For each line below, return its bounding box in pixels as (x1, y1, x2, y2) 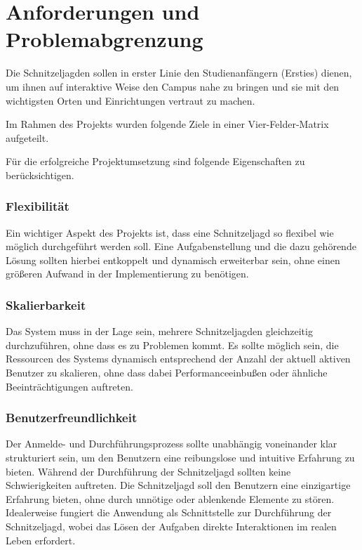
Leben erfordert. (6, 532, 76, 547)
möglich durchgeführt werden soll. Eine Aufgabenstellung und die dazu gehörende (6, 239, 356, 254)
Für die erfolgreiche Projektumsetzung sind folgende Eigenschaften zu (6, 154, 305, 169)
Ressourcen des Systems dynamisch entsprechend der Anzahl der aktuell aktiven (6, 351, 351, 366)
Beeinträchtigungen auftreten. (6, 379, 133, 393)
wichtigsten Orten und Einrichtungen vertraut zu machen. (6, 93, 255, 107)
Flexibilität (6, 197, 69, 215)
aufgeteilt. (6, 130, 49, 145)
